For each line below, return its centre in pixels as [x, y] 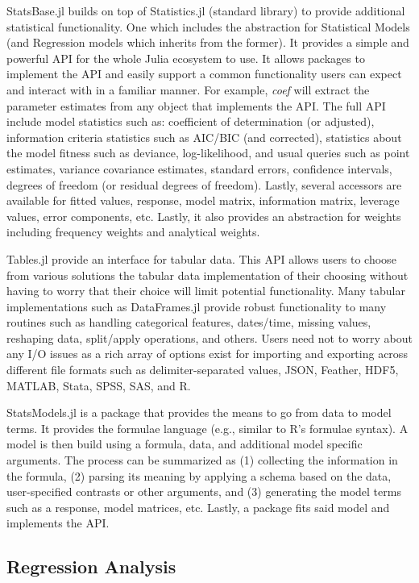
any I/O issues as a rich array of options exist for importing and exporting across [207, 354]
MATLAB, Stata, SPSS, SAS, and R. [99, 385]
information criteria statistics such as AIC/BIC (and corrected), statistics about [204, 137]
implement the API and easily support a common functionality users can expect [204, 74]
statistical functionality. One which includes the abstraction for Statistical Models [208, 26]
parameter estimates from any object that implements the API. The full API [196, 105]
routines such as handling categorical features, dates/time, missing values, [189, 322]
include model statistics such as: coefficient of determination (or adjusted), [191, 121]
